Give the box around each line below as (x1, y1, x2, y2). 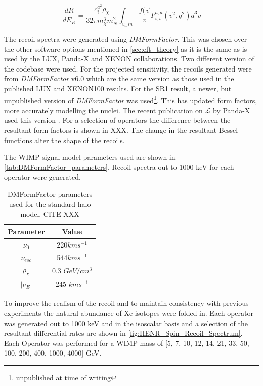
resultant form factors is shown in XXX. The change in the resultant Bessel (4, 125, 238, 135)
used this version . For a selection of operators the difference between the (4, 115, 231, 125)
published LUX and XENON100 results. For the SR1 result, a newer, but (4, 83, 232, 94)
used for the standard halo (9, 198, 91, 209)
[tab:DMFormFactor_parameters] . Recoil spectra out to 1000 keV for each (4, 161, 234, 172)
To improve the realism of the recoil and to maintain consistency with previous (4, 298, 249, 308)
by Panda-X (213, 104, 250, 115)
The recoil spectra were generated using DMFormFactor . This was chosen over (4, 33, 247, 44)
